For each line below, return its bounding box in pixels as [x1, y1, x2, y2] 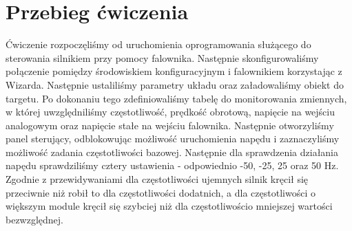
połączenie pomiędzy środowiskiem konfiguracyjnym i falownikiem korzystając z [6, 64, 342, 78]
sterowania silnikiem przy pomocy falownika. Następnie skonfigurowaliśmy [6, 50, 319, 65]
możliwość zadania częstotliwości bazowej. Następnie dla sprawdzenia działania [6, 144, 339, 159]
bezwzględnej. [6, 212, 63, 226]
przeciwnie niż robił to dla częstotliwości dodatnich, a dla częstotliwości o [6, 185, 315, 199]
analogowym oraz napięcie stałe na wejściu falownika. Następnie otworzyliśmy [6, 118, 334, 132]
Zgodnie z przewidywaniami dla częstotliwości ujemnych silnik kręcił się [6, 172, 309, 186]
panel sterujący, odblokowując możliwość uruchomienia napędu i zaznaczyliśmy [6, 131, 340, 146]
